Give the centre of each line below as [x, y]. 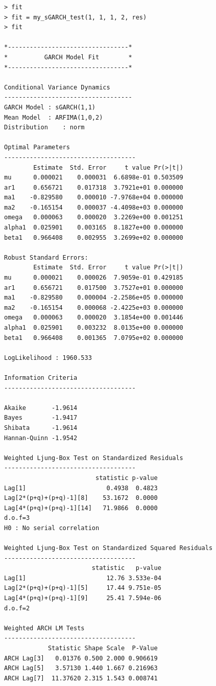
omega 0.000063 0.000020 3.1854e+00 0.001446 [94, 318]
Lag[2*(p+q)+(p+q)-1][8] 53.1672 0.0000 [81, 498]
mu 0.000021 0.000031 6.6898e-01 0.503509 [94, 178]
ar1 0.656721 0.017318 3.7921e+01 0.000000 [94, 187]
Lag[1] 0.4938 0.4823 [81, 488]
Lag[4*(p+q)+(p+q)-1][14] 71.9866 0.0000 [81, 508]
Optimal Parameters [37, 147]
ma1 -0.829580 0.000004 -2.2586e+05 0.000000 [94, 298]
